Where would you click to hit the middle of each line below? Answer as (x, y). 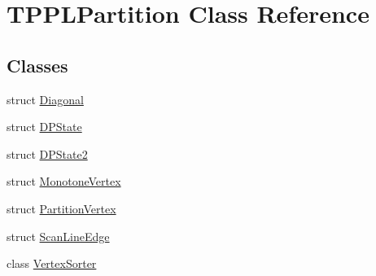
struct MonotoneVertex (64, 181)
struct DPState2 (47, 153)
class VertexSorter (52, 263)
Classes (37, 65)
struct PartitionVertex (61, 208)
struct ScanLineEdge (58, 236)
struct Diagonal (45, 99)
